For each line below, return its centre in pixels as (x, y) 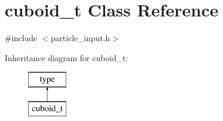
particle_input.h (80, 38)
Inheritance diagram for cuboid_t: (67, 57)
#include (21, 38)
